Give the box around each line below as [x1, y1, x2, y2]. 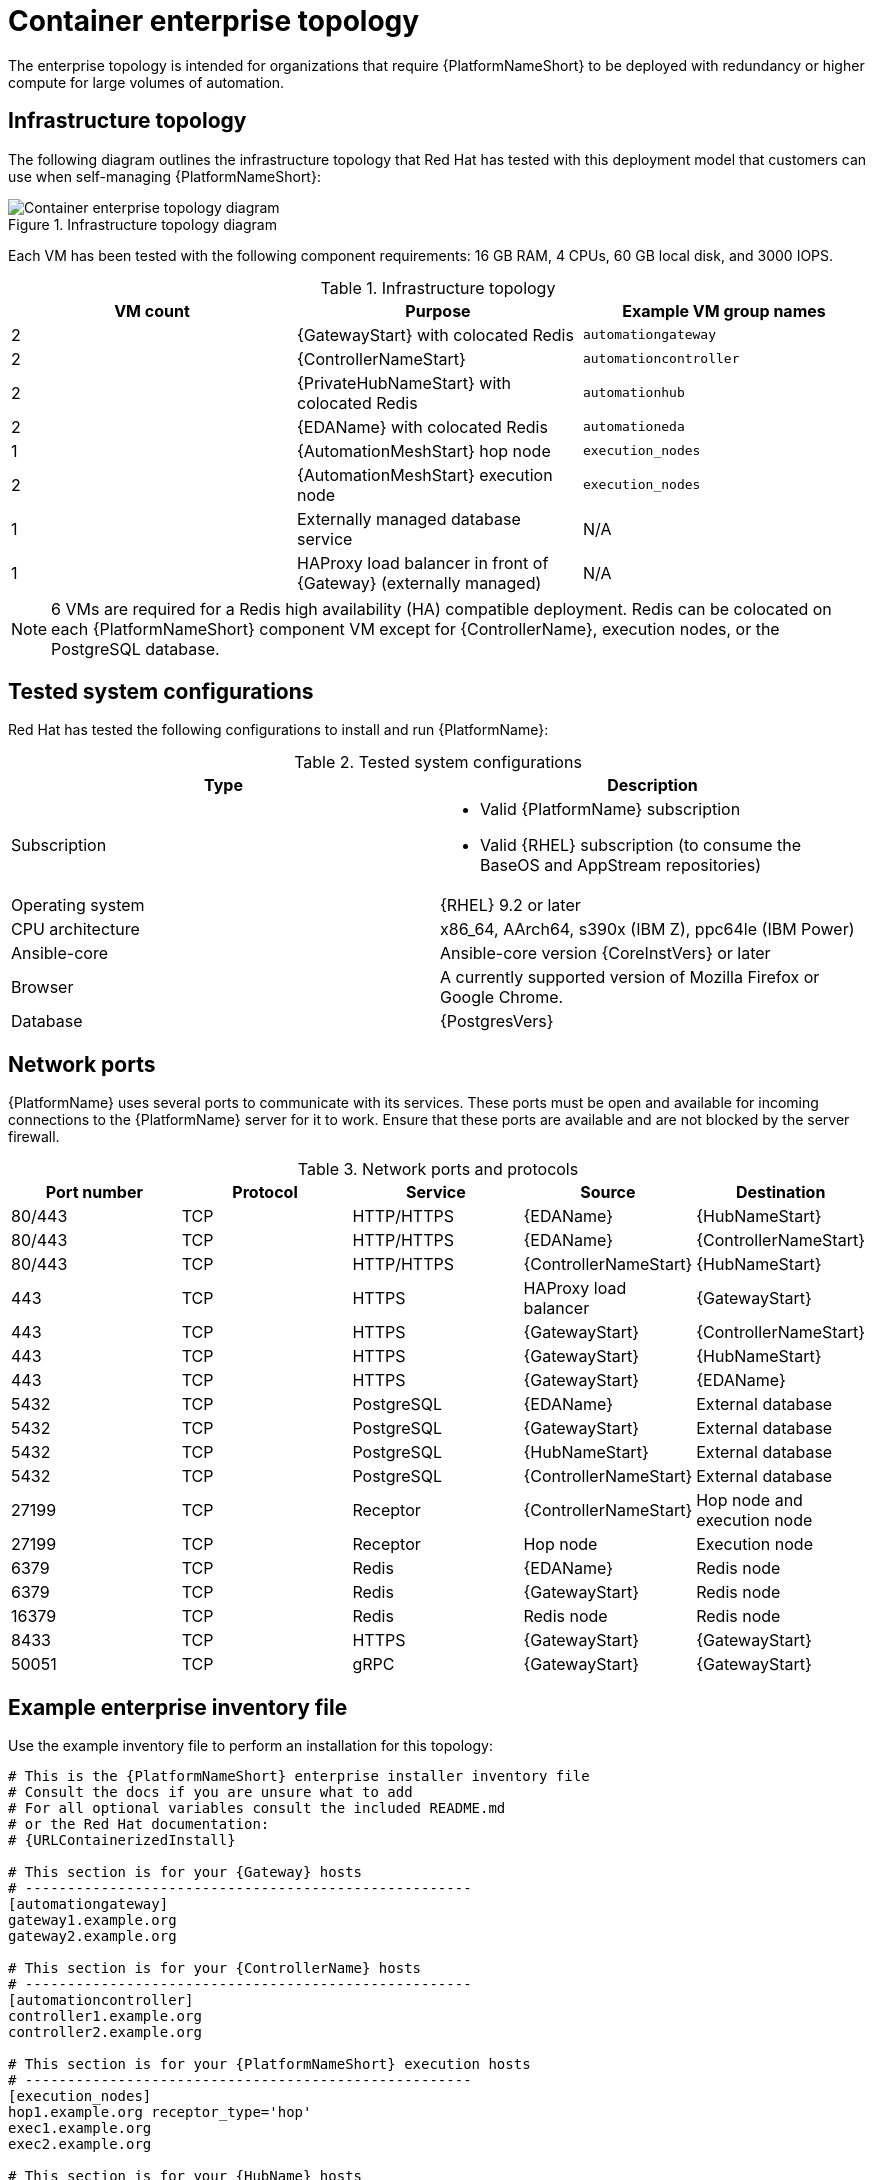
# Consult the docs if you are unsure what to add [8, 1784, 413, 1801]
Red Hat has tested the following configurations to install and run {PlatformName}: [8, 721, 549, 739]
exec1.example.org [8, 2120, 152, 2137]
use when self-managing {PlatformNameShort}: [8, 167, 321, 185]
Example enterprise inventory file [8, 1694, 348, 1720]
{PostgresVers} [440, 1011, 554, 1032]
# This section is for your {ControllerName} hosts [8, 1960, 422, 1977]
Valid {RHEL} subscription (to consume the [480, 835, 802, 856]
